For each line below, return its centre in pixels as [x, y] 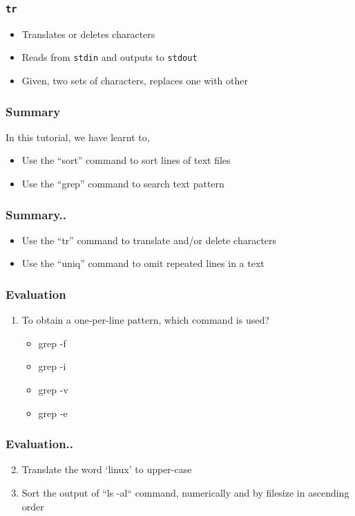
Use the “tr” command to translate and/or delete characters [149, 240]
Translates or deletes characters [88, 34]
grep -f [52, 343]
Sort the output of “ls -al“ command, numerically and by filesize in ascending [185, 493]
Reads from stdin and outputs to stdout [109, 57]
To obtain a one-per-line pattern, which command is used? [145, 320]
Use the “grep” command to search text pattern [123, 184]
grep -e [53, 413]
